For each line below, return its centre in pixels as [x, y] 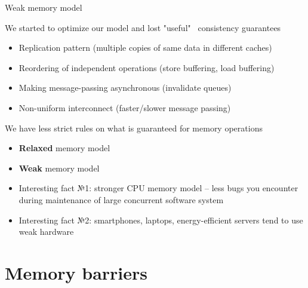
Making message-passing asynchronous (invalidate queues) [125, 88]
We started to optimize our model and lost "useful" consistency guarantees [143, 27]
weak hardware [46, 232]
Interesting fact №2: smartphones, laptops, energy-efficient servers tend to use [161, 220]
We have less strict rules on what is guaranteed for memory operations [134, 128]
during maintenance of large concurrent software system [121, 199]
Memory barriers [76, 272]
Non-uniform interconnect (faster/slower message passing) [125, 107]
